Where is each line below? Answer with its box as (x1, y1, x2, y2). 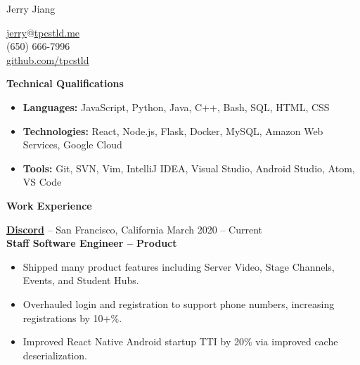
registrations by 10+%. (22, 310, 122, 325)
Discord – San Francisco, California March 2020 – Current (6, 222, 263, 236)
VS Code (22, 174, 62, 189)
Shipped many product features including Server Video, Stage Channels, (22, 259, 335, 274)
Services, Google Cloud (22, 137, 122, 152)
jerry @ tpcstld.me (6, 25, 80, 39)
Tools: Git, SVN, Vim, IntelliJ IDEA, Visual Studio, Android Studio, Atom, (22, 160, 355, 175)
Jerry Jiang (6, 1, 56, 15)
